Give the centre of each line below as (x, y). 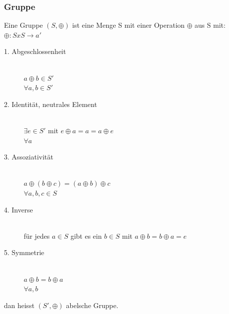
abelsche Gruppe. (92, 305)
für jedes (37, 235)
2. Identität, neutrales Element (51, 104)
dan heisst (19, 305)
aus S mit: (210, 25)
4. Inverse (19, 209)
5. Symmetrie (24, 252)
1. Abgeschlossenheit (35, 51)
